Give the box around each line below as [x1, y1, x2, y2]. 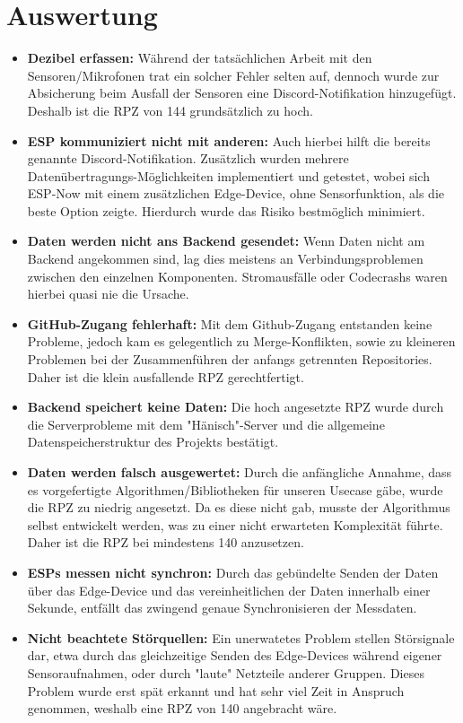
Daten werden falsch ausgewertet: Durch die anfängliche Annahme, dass [27, 463, 452, 481]
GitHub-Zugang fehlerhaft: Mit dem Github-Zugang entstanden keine [27, 314, 432, 333]
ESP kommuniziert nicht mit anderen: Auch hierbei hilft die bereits [27, 131, 431, 150]
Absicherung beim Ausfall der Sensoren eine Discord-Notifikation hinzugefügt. [27, 83, 457, 102]
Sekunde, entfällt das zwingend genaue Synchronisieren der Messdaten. [27, 598, 417, 617]
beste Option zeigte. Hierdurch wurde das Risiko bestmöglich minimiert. [27, 201, 425, 220]
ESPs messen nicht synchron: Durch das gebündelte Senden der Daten [27, 562, 439, 581]
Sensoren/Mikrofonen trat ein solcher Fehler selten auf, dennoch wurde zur [27, 65, 440, 84]
